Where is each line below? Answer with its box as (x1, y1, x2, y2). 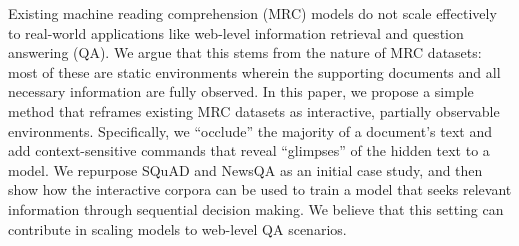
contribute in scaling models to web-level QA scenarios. (8, 218, 347, 239)
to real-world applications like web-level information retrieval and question (8, 22, 464, 43)
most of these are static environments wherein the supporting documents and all (8, 61, 501, 82)
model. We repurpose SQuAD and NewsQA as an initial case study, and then (8, 159, 483, 180)
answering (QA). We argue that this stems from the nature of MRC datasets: (8, 42, 482, 63)
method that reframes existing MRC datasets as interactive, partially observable (8, 100, 500, 121)
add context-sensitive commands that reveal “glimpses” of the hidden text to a (8, 140, 490, 161)
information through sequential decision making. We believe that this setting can (8, 198, 504, 219)
